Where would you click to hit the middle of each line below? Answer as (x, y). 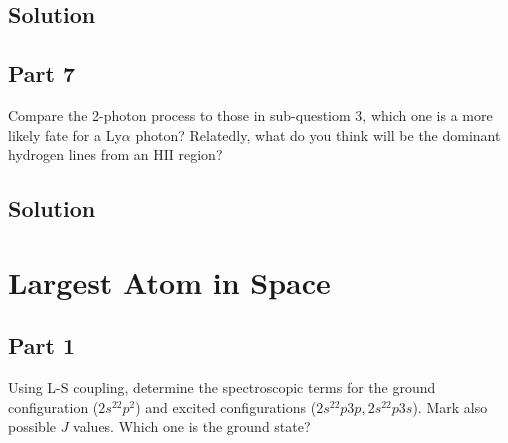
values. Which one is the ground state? (192, 426)
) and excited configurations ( (226, 406)
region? (200, 154)
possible (32, 426)
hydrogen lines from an (78, 154)
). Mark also (450, 406)
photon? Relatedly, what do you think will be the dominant (318, 134)
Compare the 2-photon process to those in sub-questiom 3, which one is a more (250, 114)
